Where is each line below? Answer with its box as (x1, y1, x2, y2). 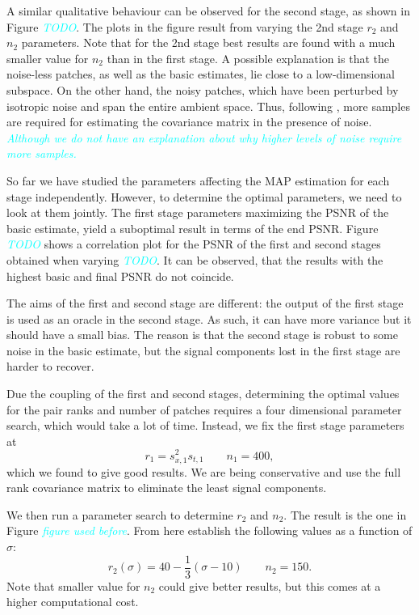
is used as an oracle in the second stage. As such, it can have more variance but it (6, 310, 412, 327)
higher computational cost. (6, 593, 139, 610)
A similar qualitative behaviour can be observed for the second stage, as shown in (6, 2, 410, 19)
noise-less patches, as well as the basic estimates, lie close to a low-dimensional (6, 66, 395, 83)
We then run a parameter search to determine (6, 506, 233, 523)
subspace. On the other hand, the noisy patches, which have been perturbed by (6, 81, 399, 98)
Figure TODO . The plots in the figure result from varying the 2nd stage (6, 18, 363, 35)
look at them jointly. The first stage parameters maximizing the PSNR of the (6, 204, 389, 221)
